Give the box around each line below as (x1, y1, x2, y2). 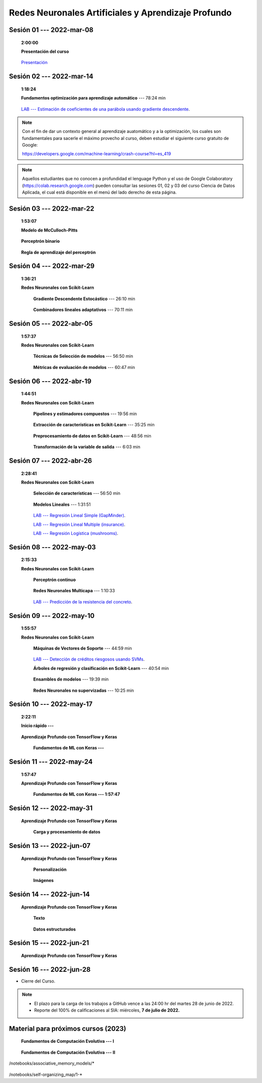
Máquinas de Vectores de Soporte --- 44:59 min (33, 646, 132, 651)
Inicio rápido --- (21, 723, 54, 729)
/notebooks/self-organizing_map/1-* (9, 1071, 82, 1077)
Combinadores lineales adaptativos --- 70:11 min (33, 307, 133, 313)
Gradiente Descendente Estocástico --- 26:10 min (33, 296, 135, 301)
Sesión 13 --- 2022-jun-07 (9, 841, 91, 850)
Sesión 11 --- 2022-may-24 (9, 758, 93, 766)
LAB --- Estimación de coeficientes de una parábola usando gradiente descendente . (21, 106, 190, 112)
